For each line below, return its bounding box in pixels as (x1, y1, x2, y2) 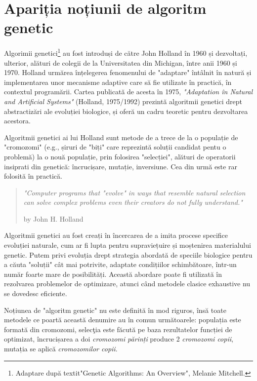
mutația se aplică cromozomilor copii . (4, 343, 118, 353)
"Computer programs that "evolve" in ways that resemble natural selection (23, 187, 246, 197)
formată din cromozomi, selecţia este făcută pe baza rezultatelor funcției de (4, 324, 232, 334)
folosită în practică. (4, 171, 62, 181)
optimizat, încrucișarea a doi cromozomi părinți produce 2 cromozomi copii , (4, 334, 233, 344)
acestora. (4, 115, 31, 126)
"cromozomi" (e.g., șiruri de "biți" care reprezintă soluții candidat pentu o (4, 142, 226, 152)
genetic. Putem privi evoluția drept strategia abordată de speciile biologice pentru (4, 249, 253, 260)
